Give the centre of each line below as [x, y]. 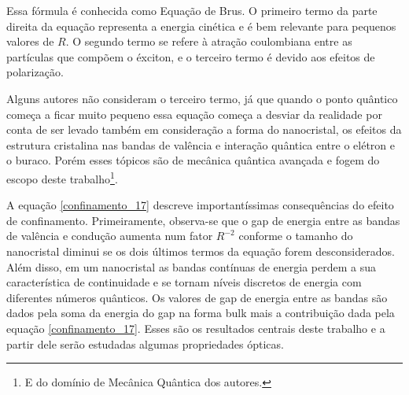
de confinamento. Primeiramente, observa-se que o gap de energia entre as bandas [203, 220]
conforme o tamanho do [296, 236]
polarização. [35, 72]
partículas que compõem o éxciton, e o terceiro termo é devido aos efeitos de [191, 56]
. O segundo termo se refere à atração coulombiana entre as [209, 41]
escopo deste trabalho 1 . [62, 177]
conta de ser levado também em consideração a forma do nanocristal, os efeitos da [204, 129]
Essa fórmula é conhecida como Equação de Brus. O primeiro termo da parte [192, 10]
